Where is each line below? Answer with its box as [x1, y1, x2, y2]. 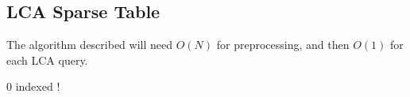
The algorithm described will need [6, 36, 172, 53]
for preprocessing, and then [216, 36, 350, 53]
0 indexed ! [6, 78, 60, 95]
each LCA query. [6, 51, 88, 68]
